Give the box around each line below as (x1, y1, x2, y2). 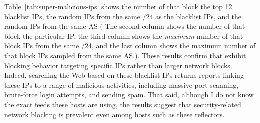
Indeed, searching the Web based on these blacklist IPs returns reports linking (4, 70, 244, 80)
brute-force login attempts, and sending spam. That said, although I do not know (4, 89, 254, 100)
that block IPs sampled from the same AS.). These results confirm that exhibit (4, 50, 246, 60)
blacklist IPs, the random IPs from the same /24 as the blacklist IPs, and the (4, 11, 242, 21)
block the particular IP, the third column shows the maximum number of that (4, 30, 243, 41)
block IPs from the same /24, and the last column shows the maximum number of (4, 40, 256, 51)
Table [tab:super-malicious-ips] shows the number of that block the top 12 (4, 1, 232, 11)
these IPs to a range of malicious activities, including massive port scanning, (4, 79, 239, 90)
